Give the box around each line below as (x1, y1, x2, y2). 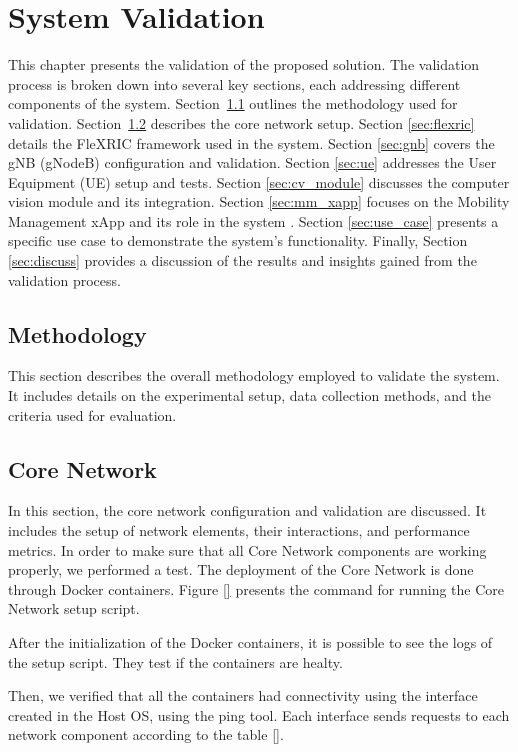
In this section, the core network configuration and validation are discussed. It (8, 500, 487, 521)
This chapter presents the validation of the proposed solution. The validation (8, 54, 480, 75)
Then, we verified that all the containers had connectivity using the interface (8, 685, 478, 706)
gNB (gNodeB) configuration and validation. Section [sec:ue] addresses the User (8, 152, 497, 173)
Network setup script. (8, 598, 140, 619)
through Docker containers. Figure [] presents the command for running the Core (8, 578, 505, 599)
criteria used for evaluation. (8, 404, 177, 425)
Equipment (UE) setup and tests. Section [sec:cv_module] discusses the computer (8, 171, 510, 192)
